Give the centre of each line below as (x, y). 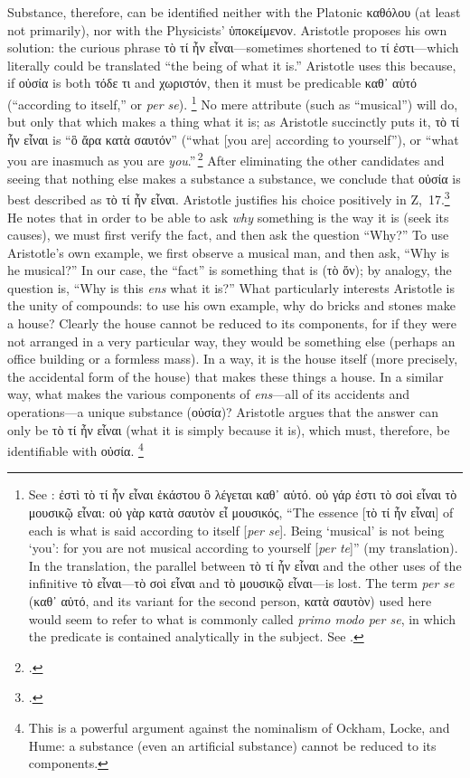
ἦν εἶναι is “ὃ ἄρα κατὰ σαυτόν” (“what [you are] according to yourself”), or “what (233, 139)
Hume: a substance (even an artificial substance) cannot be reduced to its (232, 745)
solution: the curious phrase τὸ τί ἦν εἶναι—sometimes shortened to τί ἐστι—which (233, 47)
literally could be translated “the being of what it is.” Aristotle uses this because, (232, 65)
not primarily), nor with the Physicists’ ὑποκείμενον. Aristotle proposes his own (227, 29)
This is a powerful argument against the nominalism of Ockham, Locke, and (239, 727)
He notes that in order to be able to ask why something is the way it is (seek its (228, 217)
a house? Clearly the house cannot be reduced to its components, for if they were (232, 323)
